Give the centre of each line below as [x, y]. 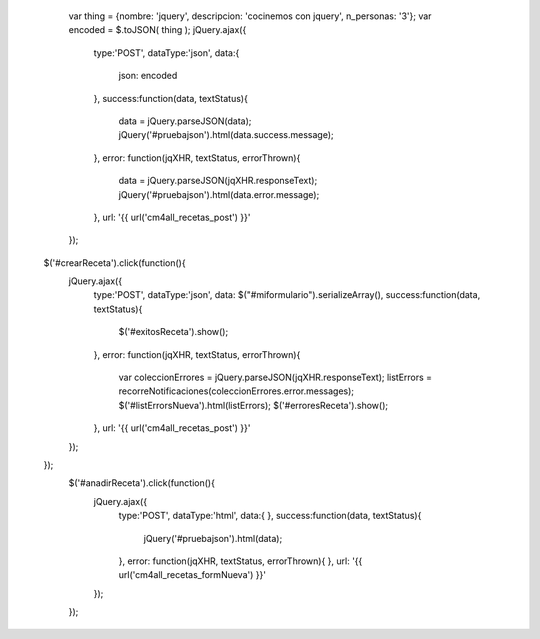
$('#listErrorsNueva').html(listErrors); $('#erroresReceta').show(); [253, 405]
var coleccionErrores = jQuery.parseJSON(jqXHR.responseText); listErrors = [275, 377]
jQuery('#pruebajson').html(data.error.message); [219, 194]
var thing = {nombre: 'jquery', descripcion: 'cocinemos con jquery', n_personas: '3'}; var [250, 16]
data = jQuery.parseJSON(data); [185, 121]
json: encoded [148, 76]
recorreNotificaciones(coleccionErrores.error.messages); [236, 391]
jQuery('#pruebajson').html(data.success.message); [226, 135]
